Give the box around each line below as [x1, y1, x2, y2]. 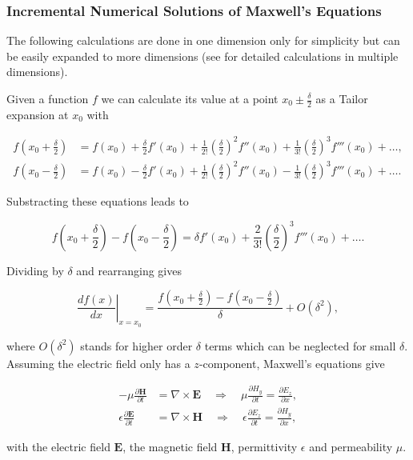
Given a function [6, 90, 89, 106]
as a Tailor [315, 90, 368, 106]
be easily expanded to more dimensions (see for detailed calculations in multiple [6, 47, 399, 64]
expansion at [6, 106, 69, 122]
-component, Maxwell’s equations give [198, 354, 385, 371]
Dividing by [6, 262, 64, 278]
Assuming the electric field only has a [6, 354, 190, 371]
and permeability [309, 438, 393, 454]
